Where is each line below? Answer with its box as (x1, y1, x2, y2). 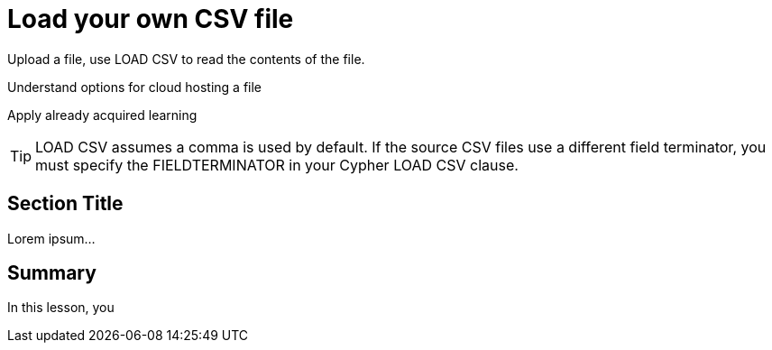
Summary (7, 262, 96, 285)
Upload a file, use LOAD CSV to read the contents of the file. (7, 51, 365, 67)
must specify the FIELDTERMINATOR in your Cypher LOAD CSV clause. (35, 155, 519, 174)
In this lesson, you (7, 299, 115, 316)
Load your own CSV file (7, 4, 294, 34)
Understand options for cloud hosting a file (7, 78, 262, 95)
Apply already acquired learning (7, 106, 198, 123)
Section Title (7, 192, 124, 216)
